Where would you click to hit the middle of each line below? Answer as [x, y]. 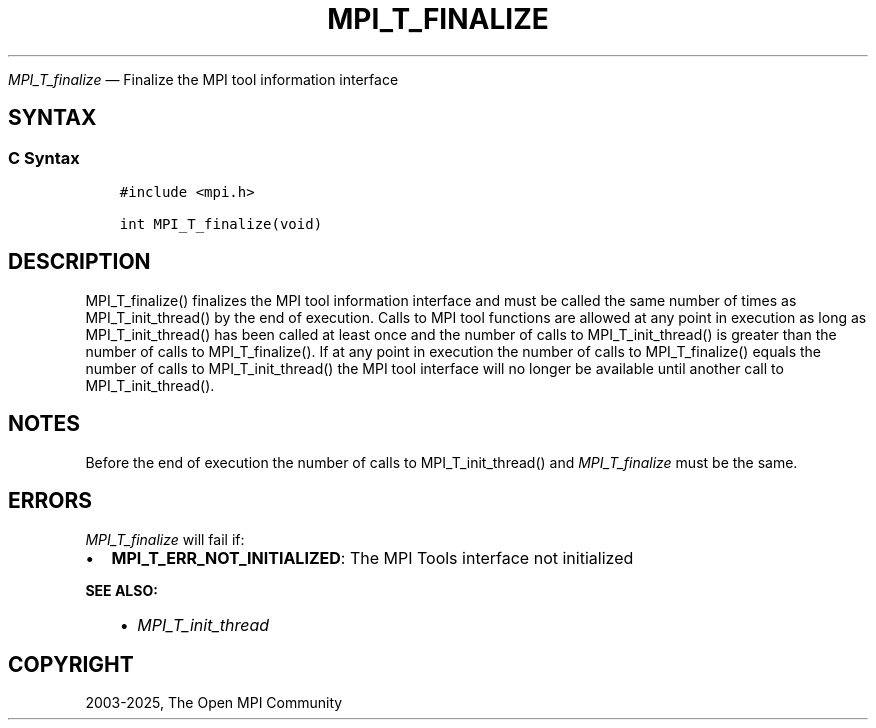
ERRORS [50, 501]
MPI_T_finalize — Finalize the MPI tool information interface [203, 79]
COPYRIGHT [71, 664]
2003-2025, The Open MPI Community [214, 703]
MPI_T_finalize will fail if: [165, 539]
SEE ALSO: [121, 590]
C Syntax [44, 157]
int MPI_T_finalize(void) [221, 223]
